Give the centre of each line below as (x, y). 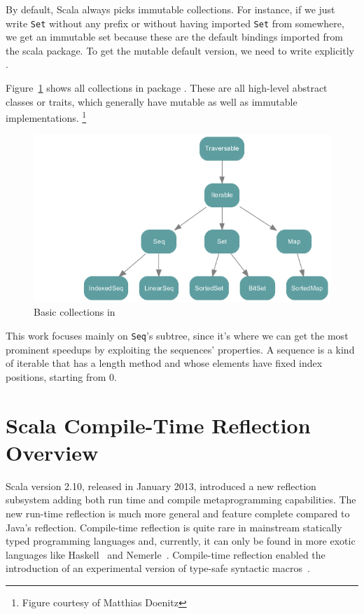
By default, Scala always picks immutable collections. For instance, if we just (170, 9)
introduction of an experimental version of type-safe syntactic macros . (158, 568)
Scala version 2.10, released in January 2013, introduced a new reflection (161, 486)
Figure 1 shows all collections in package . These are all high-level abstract (167, 88)
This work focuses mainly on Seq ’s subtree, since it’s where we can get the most (177, 335)
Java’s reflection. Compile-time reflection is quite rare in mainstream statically (174, 527)
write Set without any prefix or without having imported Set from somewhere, (175, 23)
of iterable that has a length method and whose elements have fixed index (164, 363)
